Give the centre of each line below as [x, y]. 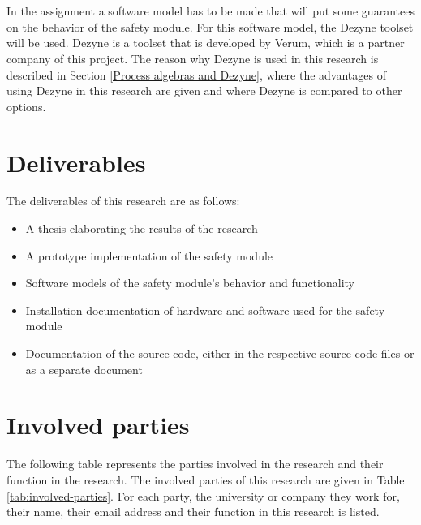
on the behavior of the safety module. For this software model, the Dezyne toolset [210, 26]
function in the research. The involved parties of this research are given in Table [206, 479]
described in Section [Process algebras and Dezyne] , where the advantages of [196, 74]
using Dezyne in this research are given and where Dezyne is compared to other [204, 90]
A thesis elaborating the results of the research [142, 228]
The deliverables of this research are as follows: [123, 201]
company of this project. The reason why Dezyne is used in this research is [193, 58]
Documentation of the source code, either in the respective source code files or [220, 353]
